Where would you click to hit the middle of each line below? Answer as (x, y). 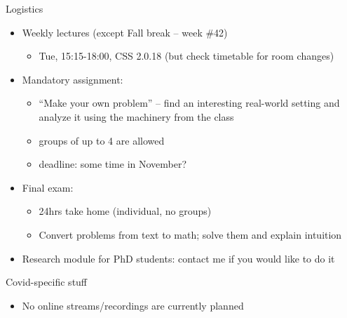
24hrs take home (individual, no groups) (125, 211)
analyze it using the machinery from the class (136, 116)
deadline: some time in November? (113, 164)
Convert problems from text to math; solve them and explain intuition (190, 234)
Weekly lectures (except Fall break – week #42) (125, 32)
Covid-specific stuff (47, 282)
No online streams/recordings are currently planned (133, 305)
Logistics (25, 8)
